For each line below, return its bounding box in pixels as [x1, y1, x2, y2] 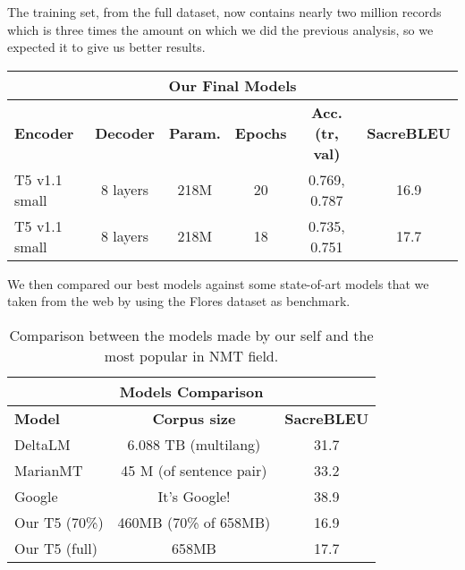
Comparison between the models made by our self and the [9, 324, 374, 345]
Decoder [95, 122, 155, 143]
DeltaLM [14, 433, 71, 455]
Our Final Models [168, 74, 297, 96]
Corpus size [152, 407, 236, 429]
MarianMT [14, 459, 83, 481]
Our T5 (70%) [14, 511, 104, 532]
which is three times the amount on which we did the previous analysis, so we [7, 20, 434, 38]
